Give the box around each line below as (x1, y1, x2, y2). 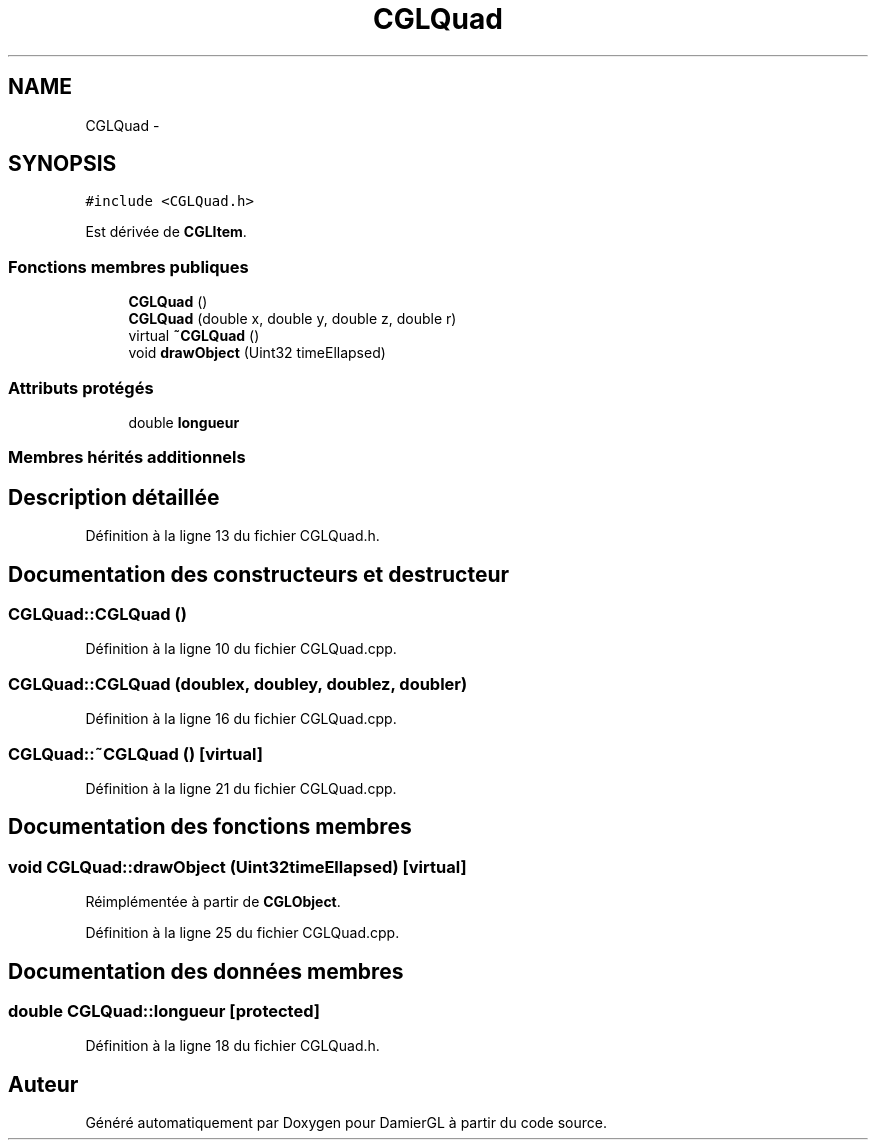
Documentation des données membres (8, 958, 404, 984)
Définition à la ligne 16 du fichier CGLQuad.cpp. (85, 710, 397, 728)
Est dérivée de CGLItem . (85, 223, 247, 241)
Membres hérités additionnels (8, 447, 246, 468)
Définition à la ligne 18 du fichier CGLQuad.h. (85, 1037, 380, 1055)
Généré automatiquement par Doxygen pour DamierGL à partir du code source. (85, 1114, 608, 1132)
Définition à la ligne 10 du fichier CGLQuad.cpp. (85, 640, 397, 658)
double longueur (128, 413, 240, 431)
